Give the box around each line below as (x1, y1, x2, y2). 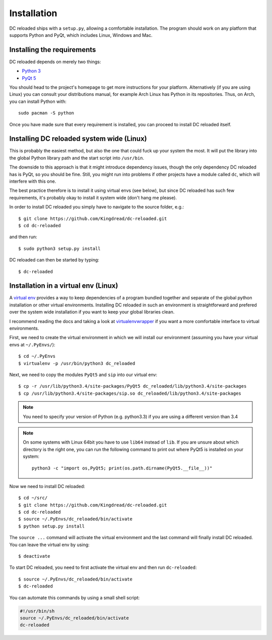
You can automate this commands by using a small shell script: (9, 595, 140, 601)
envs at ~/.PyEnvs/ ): (9, 341, 55, 348)
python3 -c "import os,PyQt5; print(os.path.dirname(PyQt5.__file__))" (32, 465, 213, 471)
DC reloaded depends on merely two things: (9, 59, 101, 65)
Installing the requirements (9, 45, 96, 54)
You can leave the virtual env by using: (9, 542, 90, 548)
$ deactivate (18, 553, 50, 559)
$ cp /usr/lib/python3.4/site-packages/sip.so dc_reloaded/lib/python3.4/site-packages (18, 390, 242, 396)
